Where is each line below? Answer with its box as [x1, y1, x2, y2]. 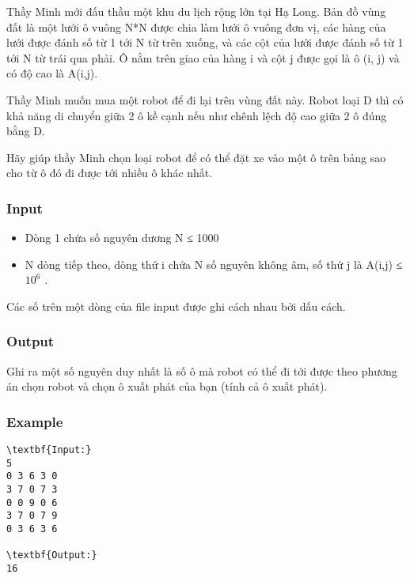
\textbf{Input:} [6, 444, 92, 456]
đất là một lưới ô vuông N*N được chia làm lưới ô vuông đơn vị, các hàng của [6, 18, 386, 35]
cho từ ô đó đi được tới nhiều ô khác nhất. [6, 164, 213, 181]
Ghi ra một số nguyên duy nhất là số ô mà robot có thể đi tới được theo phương [6, 362, 397, 379]
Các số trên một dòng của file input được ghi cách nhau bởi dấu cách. [6, 297, 346, 314]
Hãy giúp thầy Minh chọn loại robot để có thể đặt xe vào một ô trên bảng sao [6, 149, 386, 165]
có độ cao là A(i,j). [6, 65, 98, 81]
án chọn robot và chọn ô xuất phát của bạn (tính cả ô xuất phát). [6, 378, 328, 395]
